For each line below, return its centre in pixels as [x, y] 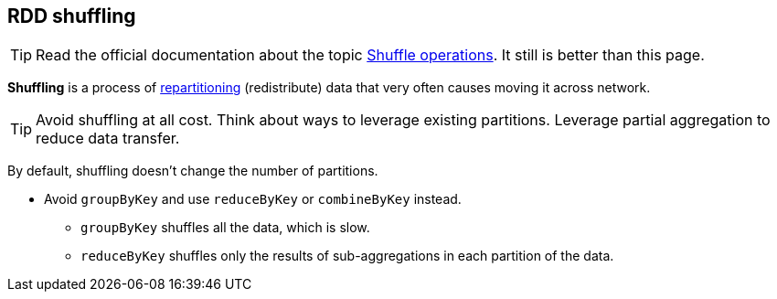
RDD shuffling [72, 16]
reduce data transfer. [108, 139]
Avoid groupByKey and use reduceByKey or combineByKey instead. [253, 199]
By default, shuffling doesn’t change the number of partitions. [193, 171]
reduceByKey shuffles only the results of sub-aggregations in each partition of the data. [347, 256]
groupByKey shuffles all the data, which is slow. [225, 228]
